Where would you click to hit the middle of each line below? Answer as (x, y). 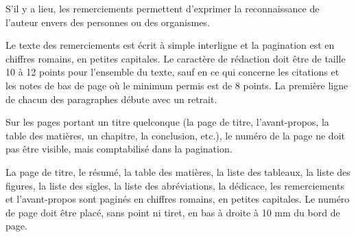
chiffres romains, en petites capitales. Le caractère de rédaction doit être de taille (176, 58)
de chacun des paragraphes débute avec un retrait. (111, 99)
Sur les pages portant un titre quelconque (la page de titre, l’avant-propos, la (167, 122)
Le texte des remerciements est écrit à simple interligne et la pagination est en (170, 45)
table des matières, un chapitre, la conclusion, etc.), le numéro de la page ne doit (175, 135)
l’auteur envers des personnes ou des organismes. (108, 22)
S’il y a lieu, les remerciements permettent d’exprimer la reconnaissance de (163, 8)
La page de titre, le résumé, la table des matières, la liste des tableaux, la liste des (178, 171)
